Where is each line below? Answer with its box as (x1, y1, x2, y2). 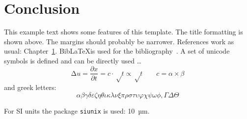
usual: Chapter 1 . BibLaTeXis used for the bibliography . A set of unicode (4, 46, 230, 56)
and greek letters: (4, 82, 56, 92)
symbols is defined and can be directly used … (4, 55, 141, 65)
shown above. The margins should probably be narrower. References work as (4, 36, 234, 46)
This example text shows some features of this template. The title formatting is (4, 27, 243, 37)
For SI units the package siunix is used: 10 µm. (4, 105, 150, 116)
